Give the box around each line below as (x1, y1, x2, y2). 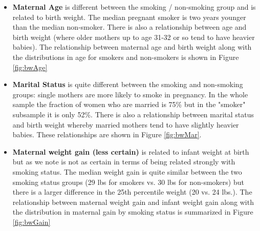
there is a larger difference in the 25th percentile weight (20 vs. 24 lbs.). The (12, 186, 252, 197)
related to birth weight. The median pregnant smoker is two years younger (12, 11, 246, 22)
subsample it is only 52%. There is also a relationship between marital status (12, 109, 254, 119)
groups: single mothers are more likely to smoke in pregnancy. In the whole (12, 89, 248, 99)
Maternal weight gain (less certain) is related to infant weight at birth (12, 146, 249, 157)
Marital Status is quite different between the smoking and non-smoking (12, 79, 243, 90)
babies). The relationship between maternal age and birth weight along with (12, 41, 252, 52)
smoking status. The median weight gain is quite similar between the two (12, 166, 242, 177)
